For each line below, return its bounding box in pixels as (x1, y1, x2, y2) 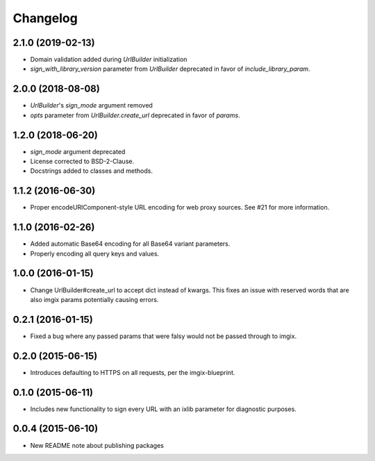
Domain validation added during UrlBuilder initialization (30, 56, 187, 64)
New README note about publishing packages (30, 441, 165, 449)
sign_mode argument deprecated (30, 147, 126, 156)
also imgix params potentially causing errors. (30, 295, 159, 303)
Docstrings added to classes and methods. (30, 167, 153, 175)
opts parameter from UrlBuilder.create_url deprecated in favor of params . (30, 111, 240, 119)
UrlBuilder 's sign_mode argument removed (30, 101, 153, 110)
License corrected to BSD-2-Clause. (30, 157, 135, 166)
